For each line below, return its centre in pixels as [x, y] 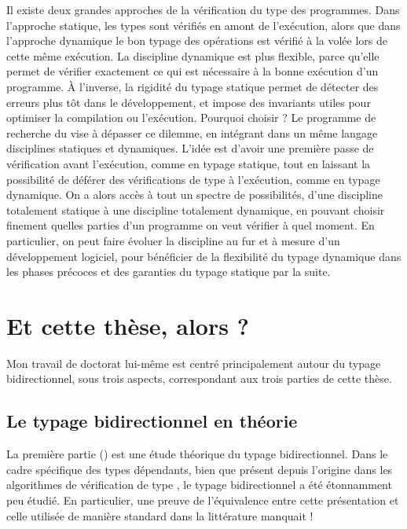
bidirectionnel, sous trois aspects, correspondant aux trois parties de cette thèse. [199, 378]
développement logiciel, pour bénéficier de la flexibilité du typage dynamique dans [204, 256]
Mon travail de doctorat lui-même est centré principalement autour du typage [194, 363]
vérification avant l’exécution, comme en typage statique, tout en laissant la [189, 163]
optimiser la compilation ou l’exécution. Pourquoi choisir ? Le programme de [191, 118]
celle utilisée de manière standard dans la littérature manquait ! [160, 515]
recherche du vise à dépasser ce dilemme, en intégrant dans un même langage [192, 132]
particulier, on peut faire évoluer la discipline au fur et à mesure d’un [173, 240]
